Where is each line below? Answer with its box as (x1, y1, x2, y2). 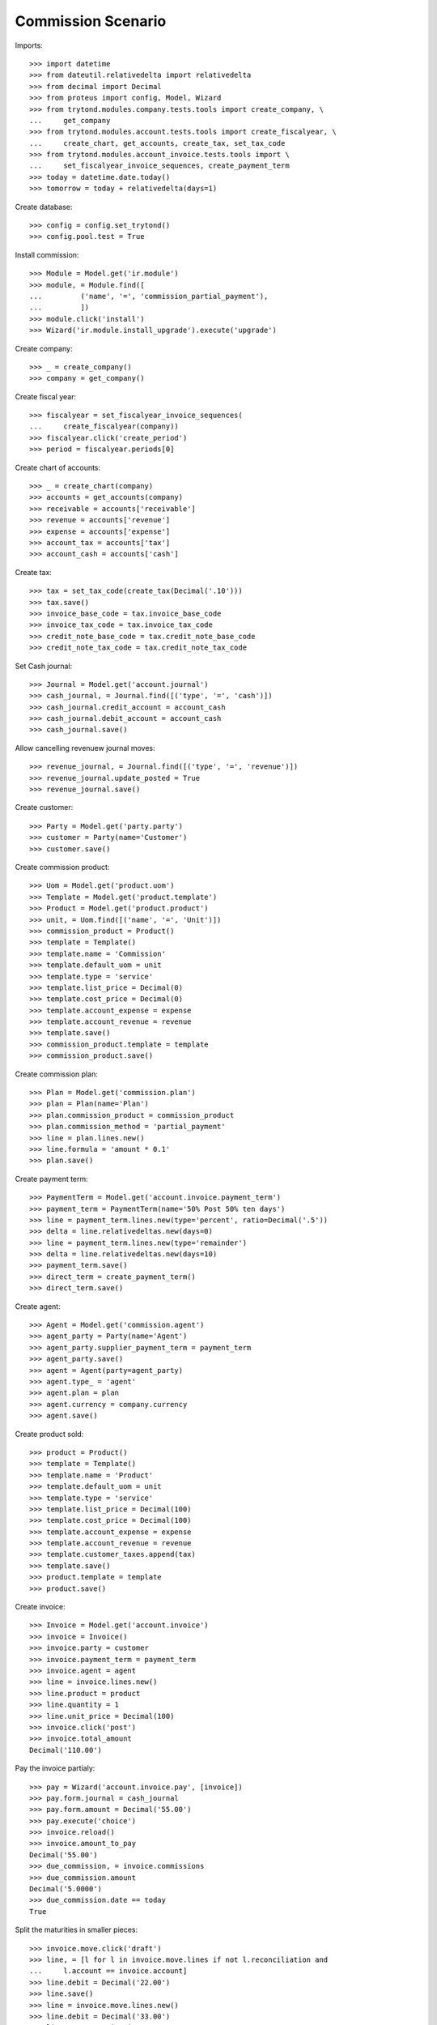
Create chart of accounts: (15, 463, 101, 472)
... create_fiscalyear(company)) (29, 422, 180, 431)
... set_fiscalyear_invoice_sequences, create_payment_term (29, 161, 291, 170)
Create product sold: (15, 1429, 84, 1439)
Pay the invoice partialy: (15, 1763, 95, 1773)
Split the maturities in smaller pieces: (15, 1925, 138, 1935)
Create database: (15, 202, 73, 211)
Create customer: (15, 803, 74, 812)
